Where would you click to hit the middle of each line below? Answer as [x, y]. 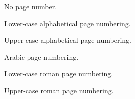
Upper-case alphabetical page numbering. [68, 40]
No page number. [31, 6]
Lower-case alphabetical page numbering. [67, 23]
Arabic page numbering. [41, 57]
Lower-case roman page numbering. [59, 74]
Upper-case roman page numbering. [59, 90]
